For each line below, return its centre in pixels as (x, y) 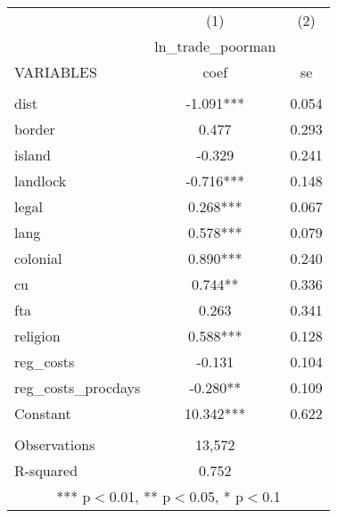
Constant (43, 413)
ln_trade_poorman (215, 46)
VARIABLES (56, 72)
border (35, 129)
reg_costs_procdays (78, 387)
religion (37, 336)
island (33, 155)
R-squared (46, 470)
